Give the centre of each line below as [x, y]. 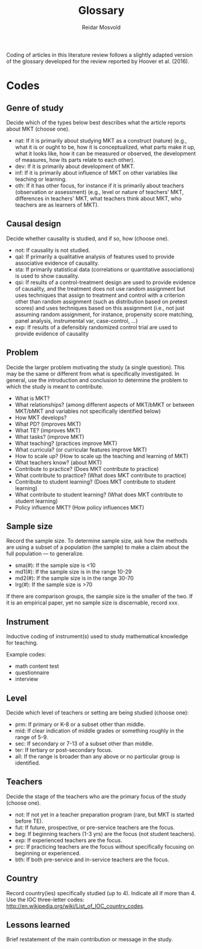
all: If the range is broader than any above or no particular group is [97, 756]
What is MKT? [32, 398]
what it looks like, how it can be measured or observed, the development [105, 153]
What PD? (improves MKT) [48, 424]
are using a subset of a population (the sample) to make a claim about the [98, 547]
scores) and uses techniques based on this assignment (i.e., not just [100, 308]
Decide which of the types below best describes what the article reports [96, 122]
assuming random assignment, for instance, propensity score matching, [104, 314]
